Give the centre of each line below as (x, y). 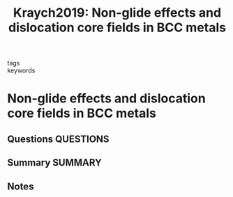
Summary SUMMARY (55, 163)
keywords (21, 70)
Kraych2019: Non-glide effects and (117, 13)
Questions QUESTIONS (58, 139)
